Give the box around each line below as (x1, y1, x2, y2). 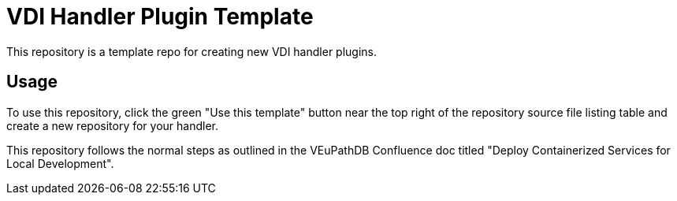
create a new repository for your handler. (6, 118, 219, 132)
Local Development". (6, 156, 114, 170)
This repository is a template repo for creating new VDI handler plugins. (6, 44, 377, 58)
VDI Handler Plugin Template (6, 3, 314, 30)
